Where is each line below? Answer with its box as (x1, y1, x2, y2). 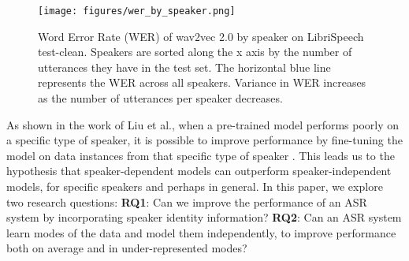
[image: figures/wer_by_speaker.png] (38, 6, 236, 17)
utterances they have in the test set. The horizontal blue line (38, 58, 331, 75)
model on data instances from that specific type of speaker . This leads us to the (6, 147, 395, 163)
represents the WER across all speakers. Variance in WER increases (38, 74, 366, 91)
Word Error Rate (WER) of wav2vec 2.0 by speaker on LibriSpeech (38, 28, 364, 44)
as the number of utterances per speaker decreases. (38, 90, 283, 106)
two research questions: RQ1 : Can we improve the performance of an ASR (6, 193, 367, 210)
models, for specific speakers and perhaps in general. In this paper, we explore (6, 178, 383, 194)
